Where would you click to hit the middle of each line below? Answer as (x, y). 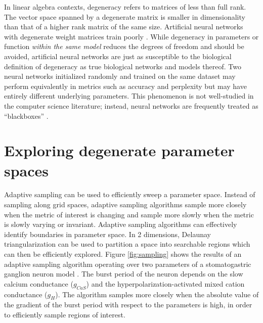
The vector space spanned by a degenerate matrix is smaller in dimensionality (125, 16)
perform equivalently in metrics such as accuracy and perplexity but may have (125, 86)
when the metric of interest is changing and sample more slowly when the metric (129, 214)
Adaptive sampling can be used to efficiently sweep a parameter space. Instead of (130, 194)
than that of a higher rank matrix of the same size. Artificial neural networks (124, 27)
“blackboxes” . (26, 116)
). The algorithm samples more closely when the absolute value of (157, 294)
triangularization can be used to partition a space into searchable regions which (127, 244)
